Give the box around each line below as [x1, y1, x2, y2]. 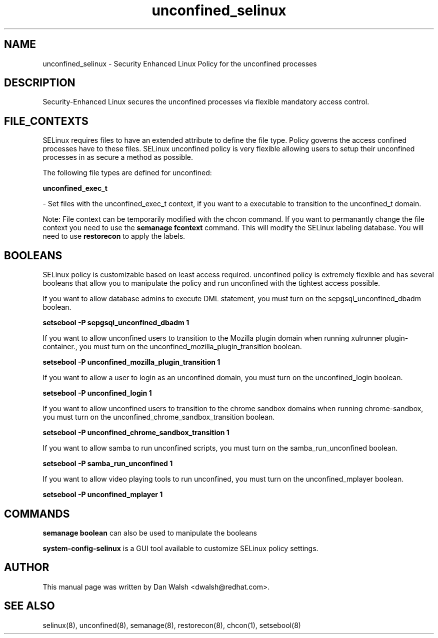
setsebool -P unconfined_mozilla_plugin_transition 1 [42, 358, 220, 367]
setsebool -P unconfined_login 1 [42, 389, 152, 398]
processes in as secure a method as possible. [42, 153, 193, 162]
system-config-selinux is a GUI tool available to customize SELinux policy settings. [42, 544, 318, 553]
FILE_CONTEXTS [4, 114, 88, 127]
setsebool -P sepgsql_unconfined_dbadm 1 [42, 318, 189, 327]
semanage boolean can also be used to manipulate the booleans [42, 528, 257, 537]
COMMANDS [4, 507, 70, 520]
